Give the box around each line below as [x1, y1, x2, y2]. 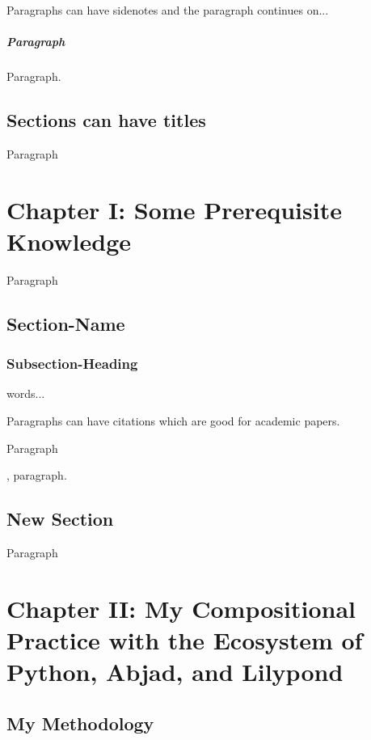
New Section [6, 506, 114, 531]
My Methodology [6, 710, 154, 735]
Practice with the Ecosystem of [6, 624, 363, 656]
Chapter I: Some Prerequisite [6, 192, 342, 226]
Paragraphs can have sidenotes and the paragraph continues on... [6, 2, 329, 18]
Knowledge [6, 224, 132, 257]
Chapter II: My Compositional [6, 591, 356, 624]
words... [6, 385, 45, 402]
